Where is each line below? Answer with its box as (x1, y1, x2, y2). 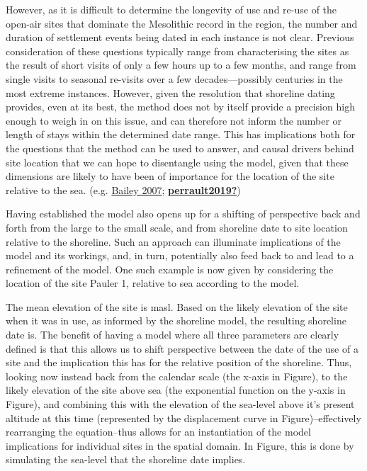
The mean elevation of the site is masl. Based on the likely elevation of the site (6, 299, 348, 314)
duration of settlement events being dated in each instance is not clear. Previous (6, 30, 354, 45)
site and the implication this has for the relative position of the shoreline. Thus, (6, 355, 352, 370)
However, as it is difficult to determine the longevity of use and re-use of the (6, 2, 337, 16)
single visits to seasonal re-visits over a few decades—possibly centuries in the (6, 71, 343, 86)
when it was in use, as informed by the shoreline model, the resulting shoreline (6, 313, 346, 328)
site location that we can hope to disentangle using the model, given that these (6, 154, 349, 169)
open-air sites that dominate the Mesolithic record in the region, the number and (6, 16, 358, 30)
